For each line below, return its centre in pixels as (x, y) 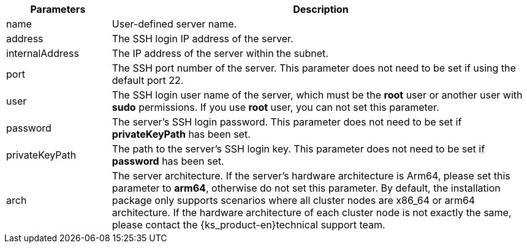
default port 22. (148, 80)
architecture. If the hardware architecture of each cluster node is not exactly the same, (312, 212)
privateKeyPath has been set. (181, 134)
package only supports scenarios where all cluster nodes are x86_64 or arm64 (294, 200)
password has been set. (168, 161)
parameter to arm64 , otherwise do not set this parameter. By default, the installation (306, 188)
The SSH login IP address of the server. (203, 39)
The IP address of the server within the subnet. (220, 53)
